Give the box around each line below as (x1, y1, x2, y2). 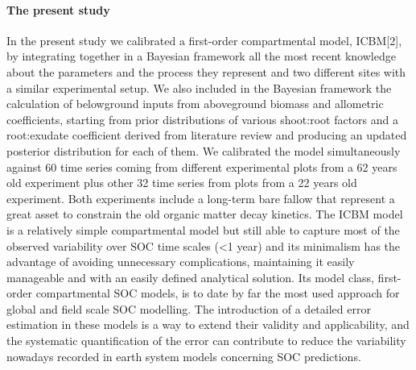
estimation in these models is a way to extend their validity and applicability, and (6, 316, 410, 333)
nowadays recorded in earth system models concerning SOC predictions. (6, 347, 361, 364)
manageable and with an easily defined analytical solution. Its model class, (6, 268, 374, 285)
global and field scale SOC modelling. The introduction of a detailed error (6, 300, 371, 317)
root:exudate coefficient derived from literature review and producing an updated (6, 127, 407, 143)
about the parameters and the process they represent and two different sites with (6, 63, 406, 80)
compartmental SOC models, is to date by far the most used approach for (35, 285, 400, 301)
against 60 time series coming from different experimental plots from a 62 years (6, 158, 397, 175)
